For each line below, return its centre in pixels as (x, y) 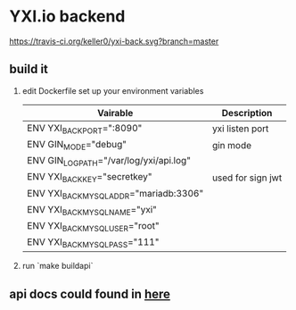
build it (29, 69)
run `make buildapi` (58, 266)
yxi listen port (241, 129)
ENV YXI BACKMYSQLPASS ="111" (93, 243)
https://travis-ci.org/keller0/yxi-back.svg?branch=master (114, 41)
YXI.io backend (67, 17)
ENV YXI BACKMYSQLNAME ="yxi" (92, 210)
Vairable (115, 113)
